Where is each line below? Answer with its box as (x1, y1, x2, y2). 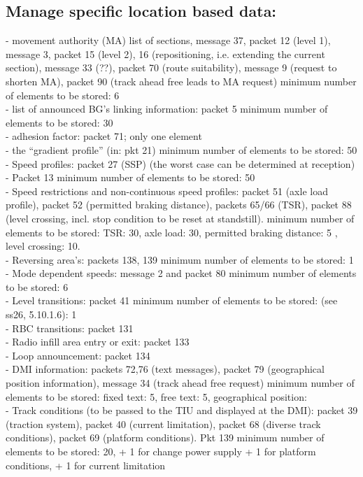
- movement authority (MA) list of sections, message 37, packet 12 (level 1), (6, 33, 331, 48)
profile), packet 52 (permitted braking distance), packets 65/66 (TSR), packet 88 (6, 197, 352, 212)
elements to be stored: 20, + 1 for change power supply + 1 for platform (6, 444, 316, 459)
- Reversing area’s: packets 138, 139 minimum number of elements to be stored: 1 (6, 252, 354, 266)
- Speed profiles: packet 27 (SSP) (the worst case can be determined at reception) (6, 156, 355, 171)
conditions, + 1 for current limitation (6, 457, 166, 472)
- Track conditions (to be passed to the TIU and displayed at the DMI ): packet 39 (6, 403, 358, 418)
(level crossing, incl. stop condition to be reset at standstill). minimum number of (6, 211, 355, 225)
